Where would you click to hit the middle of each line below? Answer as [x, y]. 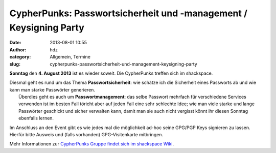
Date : [15, 43]
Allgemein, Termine [70, 57]
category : [20, 57]
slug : [15, 64]
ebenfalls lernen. [36, 118]
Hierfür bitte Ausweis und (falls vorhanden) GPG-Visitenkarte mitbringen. [86, 135]
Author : [18, 50]
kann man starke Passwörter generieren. [52, 89]
